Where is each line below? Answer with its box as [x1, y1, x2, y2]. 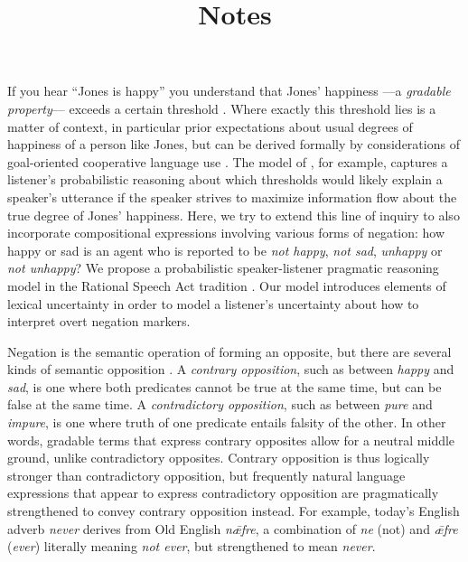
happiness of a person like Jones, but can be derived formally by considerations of [7, 135, 460, 154]
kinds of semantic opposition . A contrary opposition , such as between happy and [7, 360, 454, 379]
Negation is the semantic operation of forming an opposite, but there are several [7, 342, 452, 361]
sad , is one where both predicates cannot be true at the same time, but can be [7, 377, 442, 396]
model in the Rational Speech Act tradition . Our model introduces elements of [7, 276, 446, 295]
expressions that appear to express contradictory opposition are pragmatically [7, 483, 439, 502]
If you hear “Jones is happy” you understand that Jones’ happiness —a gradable [7, 81, 451, 100]
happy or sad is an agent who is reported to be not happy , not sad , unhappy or [7, 240, 443, 259]
